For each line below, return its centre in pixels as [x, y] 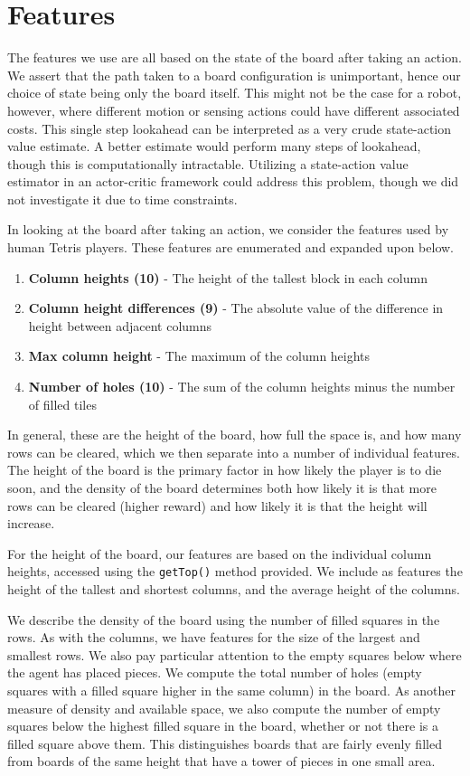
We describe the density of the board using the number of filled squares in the [224, 619]
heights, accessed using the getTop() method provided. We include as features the [235, 571]
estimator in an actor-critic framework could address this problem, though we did [233, 181]
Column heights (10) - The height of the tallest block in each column [228, 277]
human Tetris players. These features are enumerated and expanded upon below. [231, 247]
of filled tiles [62, 404]
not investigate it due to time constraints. [122, 199]
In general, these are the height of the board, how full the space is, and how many [235, 435]
